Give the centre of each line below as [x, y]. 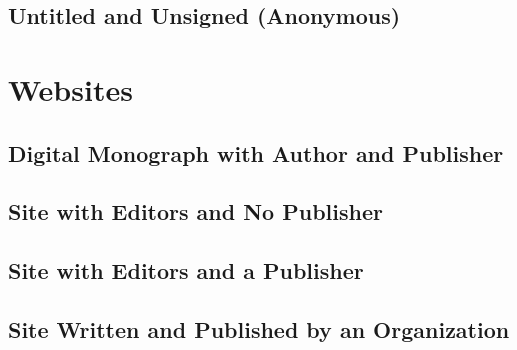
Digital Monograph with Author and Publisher [256, 152]
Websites [70, 88]
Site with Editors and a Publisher [186, 270]
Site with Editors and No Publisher [195, 211]
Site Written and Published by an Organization [259, 328]
